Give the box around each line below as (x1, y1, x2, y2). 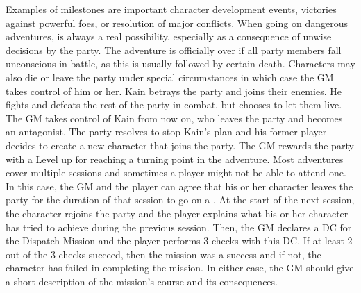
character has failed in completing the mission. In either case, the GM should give (6, 260, 354, 275)
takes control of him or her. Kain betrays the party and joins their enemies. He (6, 83, 342, 98)
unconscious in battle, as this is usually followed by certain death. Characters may (6, 56, 355, 71)
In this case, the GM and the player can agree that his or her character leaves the (6, 178, 353, 193)
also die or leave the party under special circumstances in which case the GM (6, 69, 334, 84)
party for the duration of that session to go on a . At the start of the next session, (6, 192, 355, 207)
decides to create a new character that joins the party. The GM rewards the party (6, 137, 354, 152)
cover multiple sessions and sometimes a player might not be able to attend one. (6, 165, 346, 180)
